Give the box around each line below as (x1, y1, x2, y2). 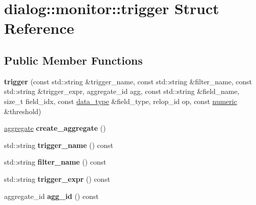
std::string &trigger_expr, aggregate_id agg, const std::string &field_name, (4, 86, 239, 96)
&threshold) (4, 106, 41, 116)
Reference (4, 18, 74, 38)
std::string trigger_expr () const (4, 173, 110, 184)
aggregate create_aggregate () (4, 123, 106, 133)
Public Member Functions (4, 52, 143, 68)
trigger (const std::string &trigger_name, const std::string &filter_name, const (4, 76, 252, 86)
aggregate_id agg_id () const (4, 190, 99, 201)
